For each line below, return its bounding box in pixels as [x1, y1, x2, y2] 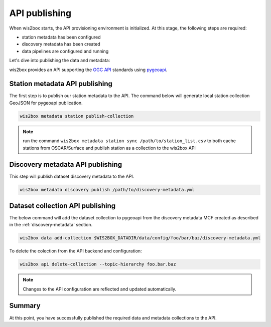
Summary [9, 301, 41, 310]
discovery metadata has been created [22, 41, 100, 47]
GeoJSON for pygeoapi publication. [9, 100, 83, 106]
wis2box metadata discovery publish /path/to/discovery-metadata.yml [20, 187, 195, 193]
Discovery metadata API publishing [9, 160, 122, 169]
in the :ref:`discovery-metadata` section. [9, 222, 93, 228]
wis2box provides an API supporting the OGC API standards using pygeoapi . [9, 67, 168, 73]
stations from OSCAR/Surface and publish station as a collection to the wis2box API [23, 145, 196, 151]
